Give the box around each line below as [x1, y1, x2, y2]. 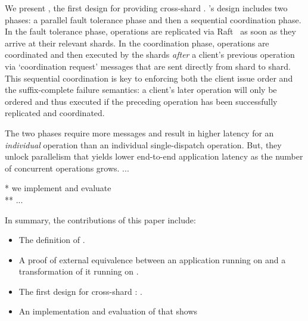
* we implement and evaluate [5, 182, 111, 194]
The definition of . [18, 233, 85, 246]
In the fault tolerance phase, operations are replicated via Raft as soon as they [5, 25, 296, 38]
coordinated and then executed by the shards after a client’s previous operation [5, 48, 295, 61]
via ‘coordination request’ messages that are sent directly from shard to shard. [5, 60, 291, 72]
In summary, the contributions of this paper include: [5, 213, 196, 226]
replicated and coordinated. [5, 107, 105, 119]
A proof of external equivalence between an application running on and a [18, 253, 286, 266]
